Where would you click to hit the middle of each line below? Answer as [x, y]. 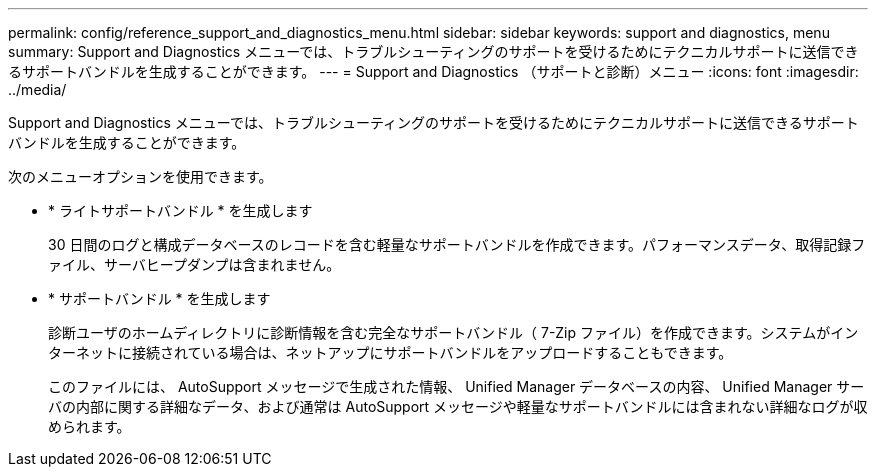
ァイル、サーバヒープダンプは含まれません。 [194, 264]
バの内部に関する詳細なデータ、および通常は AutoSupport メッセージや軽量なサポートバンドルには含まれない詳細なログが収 [458, 406]
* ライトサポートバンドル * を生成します [180, 210]
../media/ [37, 89]
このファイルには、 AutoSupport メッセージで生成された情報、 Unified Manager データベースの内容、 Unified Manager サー [456, 386]
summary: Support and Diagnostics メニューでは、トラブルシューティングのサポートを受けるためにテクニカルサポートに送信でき [433, 51]
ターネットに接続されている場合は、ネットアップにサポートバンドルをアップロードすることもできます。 [390, 352]
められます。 [89, 426]
